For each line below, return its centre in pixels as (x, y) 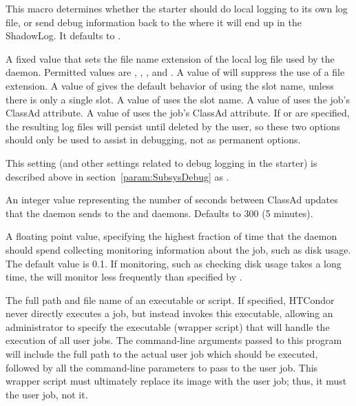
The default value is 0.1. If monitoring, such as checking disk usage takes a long (174, 263)
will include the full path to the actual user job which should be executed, (162, 354)
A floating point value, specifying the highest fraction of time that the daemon (171, 236)
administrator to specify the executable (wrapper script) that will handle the (168, 326)
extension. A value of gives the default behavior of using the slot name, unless (170, 85)
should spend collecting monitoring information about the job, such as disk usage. (178, 249)
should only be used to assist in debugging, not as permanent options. (153, 140)
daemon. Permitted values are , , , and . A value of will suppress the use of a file (175, 72)
